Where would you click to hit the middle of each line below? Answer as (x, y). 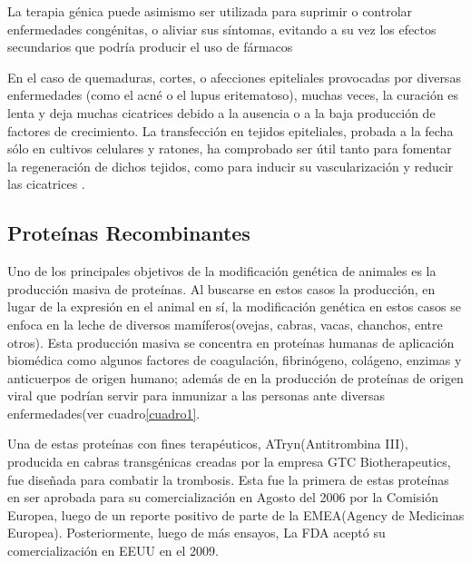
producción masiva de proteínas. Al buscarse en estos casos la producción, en (221, 288)
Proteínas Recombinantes (129, 233)
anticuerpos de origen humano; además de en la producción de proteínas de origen (235, 377)
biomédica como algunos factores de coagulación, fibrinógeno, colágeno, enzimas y (235, 360)
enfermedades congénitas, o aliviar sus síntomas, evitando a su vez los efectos (222, 29)
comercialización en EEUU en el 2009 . (113, 551)
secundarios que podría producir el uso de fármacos (150, 47)
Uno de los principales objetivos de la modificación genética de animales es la (222, 271)
